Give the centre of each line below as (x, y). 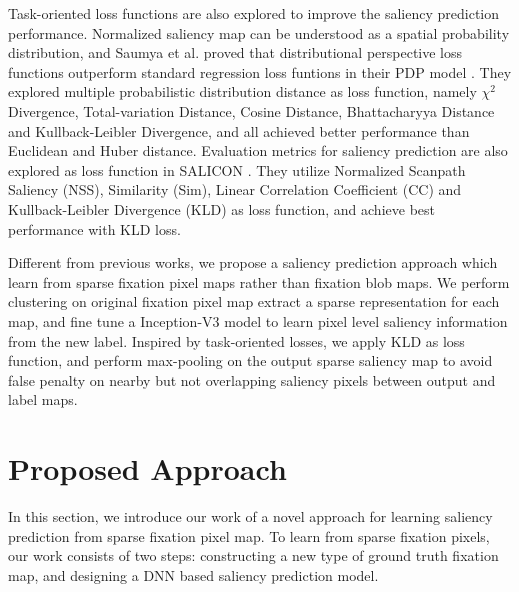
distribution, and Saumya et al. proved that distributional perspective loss (235, 52)
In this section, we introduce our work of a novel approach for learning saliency (250, 516)
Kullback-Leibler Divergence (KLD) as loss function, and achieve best (221, 208)
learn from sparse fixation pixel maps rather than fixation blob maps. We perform (259, 281)
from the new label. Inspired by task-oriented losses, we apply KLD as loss (236, 340)
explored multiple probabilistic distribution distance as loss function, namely (242, 91)
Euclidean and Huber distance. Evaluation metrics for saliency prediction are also (258, 150)
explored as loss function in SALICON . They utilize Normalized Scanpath (237, 169)
